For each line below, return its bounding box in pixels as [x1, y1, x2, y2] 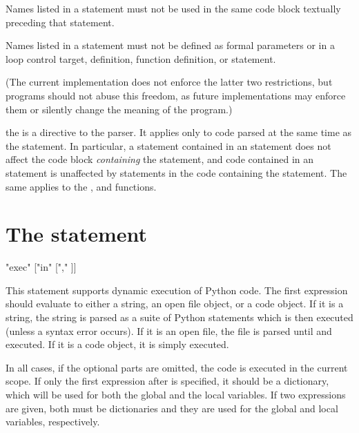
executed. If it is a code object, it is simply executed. [6, 337, 229, 352]
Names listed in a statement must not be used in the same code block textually [6, 1, 341, 15]
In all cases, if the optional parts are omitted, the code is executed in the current [6, 360, 348, 374]
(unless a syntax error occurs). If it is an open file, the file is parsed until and [6, 323, 332, 338]
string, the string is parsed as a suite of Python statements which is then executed [6, 310, 353, 325]
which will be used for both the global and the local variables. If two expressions [6, 387, 346, 401]
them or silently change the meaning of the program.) [6, 102, 233, 116]
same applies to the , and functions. [6, 179, 157, 193]
